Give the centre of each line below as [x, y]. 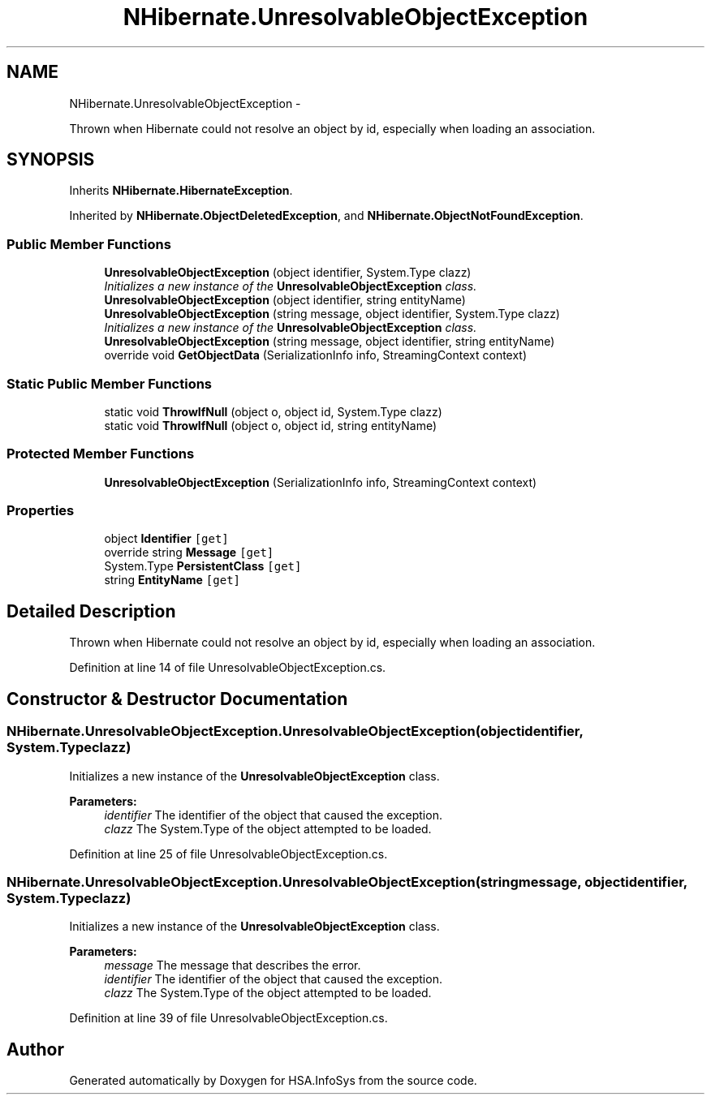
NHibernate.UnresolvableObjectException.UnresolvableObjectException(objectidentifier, [295, 731]
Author [35, 1049]
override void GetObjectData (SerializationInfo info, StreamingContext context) [316, 355]
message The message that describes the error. [233, 966]
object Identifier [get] [166, 539]
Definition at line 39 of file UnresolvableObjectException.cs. [228, 1018]
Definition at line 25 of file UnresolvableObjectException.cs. [228, 854]
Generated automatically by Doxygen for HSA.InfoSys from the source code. [273, 1081]
